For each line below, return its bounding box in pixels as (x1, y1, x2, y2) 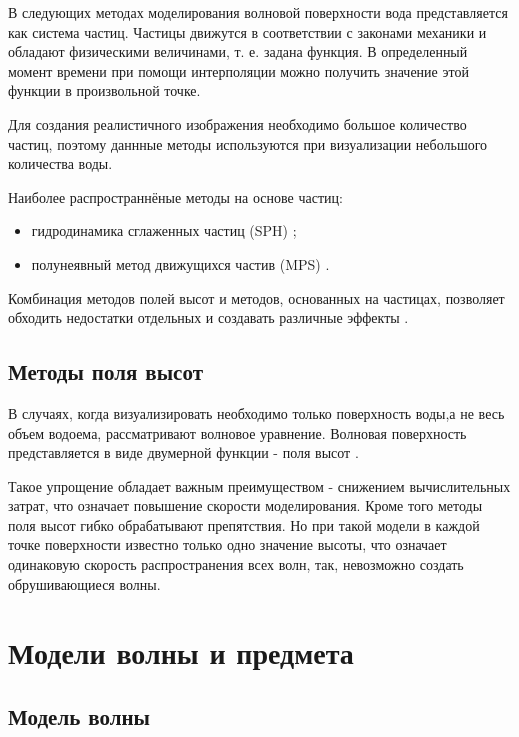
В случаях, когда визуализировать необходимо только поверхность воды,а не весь (8, 402, 505, 423)
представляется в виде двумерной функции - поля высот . (8, 442, 359, 463)
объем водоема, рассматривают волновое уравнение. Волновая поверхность (8, 422, 467, 443)
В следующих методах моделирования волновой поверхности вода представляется (8, 2, 508, 22)
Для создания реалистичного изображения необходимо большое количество (8, 113, 467, 134)
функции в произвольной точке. (8, 80, 201, 101)
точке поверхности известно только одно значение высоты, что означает (8, 534, 447, 555)
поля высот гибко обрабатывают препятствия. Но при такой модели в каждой (8, 514, 480, 535)
